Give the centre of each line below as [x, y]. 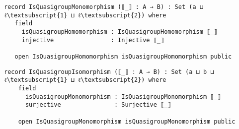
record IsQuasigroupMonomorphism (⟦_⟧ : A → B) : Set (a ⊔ [104, 7]
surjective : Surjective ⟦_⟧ [98, 105]
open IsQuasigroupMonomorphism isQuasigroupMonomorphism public [127, 121]
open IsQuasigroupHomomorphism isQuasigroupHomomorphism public [123, 56]
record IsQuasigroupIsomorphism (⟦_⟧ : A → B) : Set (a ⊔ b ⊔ [109, 72]
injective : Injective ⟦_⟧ [93, 40]
